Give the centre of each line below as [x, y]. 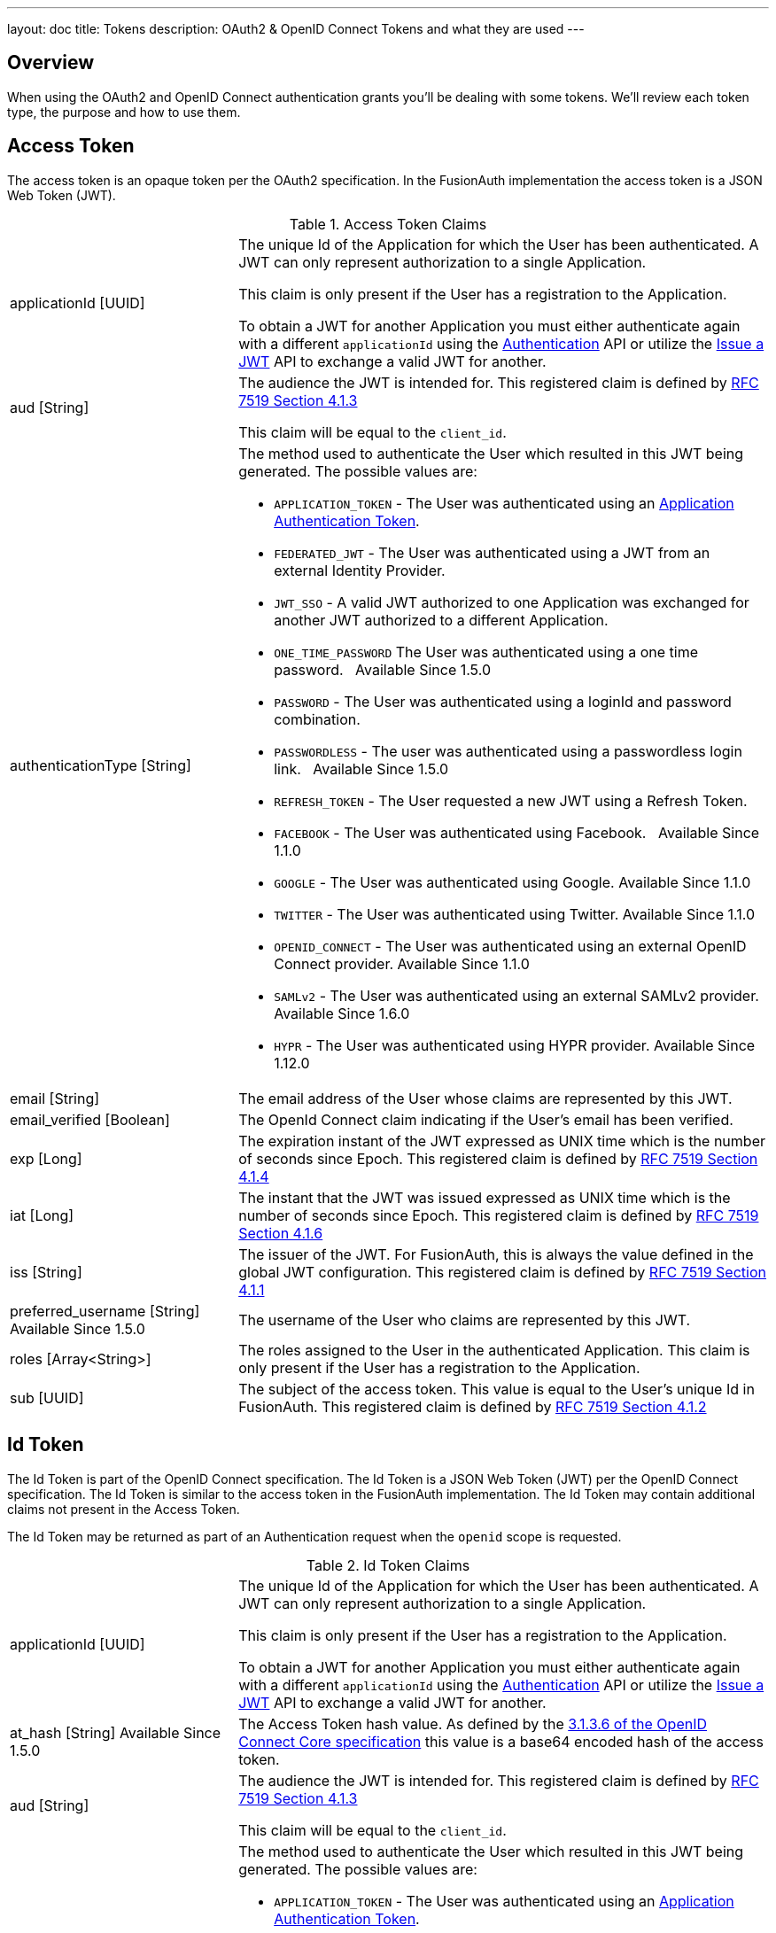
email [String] [55, 1098]
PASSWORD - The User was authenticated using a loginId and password [503, 701]
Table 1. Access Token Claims [388, 224]
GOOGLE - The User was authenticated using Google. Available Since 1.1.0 [512, 882]
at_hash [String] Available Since [116, 1732]
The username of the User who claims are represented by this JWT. [465, 1320]
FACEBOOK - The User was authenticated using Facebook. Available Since [517, 832]
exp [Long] [46, 1158]
